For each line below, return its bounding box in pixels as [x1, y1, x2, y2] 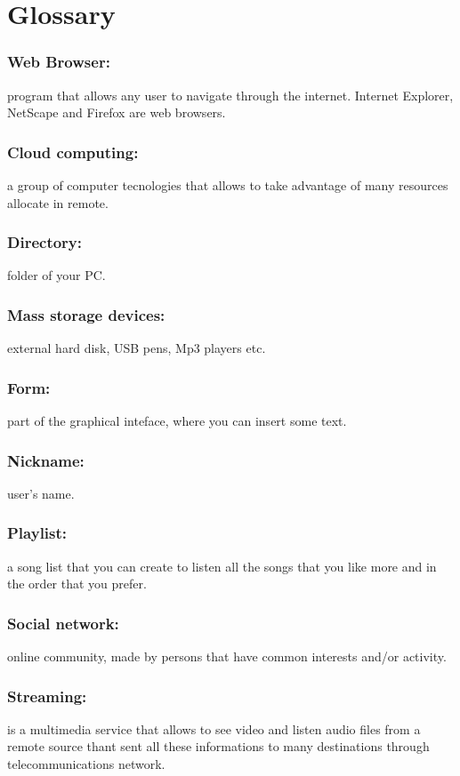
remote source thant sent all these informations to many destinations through [7, 737, 430, 756]
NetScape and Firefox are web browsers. [7, 103, 226, 122]
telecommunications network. [7, 755, 165, 773]
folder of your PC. [7, 266, 106, 284]
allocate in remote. [7, 193, 109, 212]
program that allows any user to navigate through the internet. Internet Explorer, [7, 85, 454, 104]
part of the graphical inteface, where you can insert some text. [7, 412, 347, 430]
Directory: [7, 231, 83, 253]
